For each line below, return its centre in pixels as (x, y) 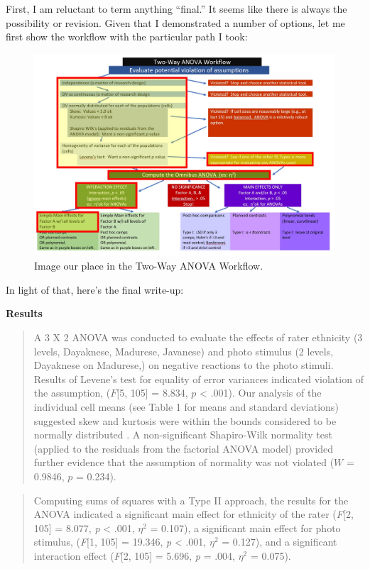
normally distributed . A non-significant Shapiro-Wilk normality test (183, 435)
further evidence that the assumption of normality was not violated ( (184, 462)
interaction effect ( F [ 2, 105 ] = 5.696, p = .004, (134, 555)
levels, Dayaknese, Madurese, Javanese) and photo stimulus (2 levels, (184, 351)
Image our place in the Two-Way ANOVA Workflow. (149, 266)
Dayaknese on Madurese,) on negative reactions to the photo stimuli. (184, 365)
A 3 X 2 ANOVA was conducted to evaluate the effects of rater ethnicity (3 (198, 337)
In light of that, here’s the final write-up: (95, 289)
